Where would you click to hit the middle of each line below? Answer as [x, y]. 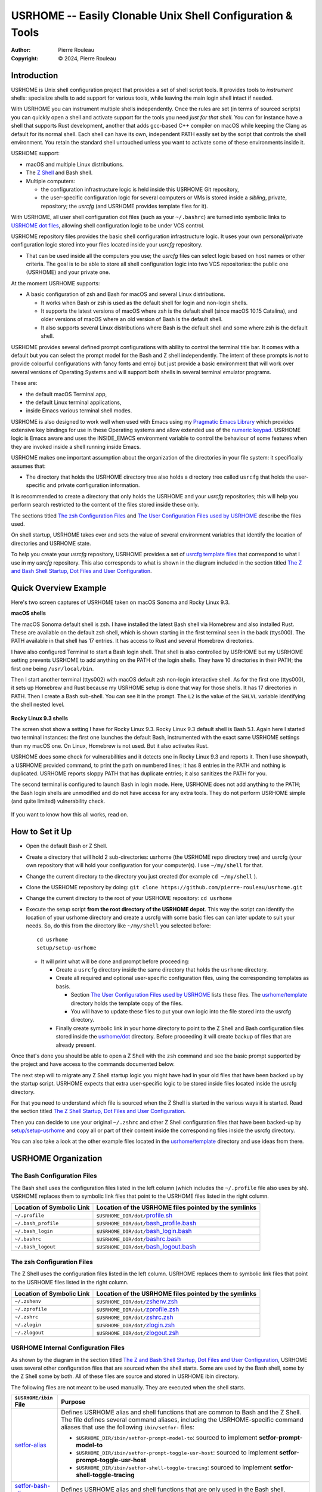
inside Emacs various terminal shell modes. [79, 411]
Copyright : [25, 58]
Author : [21, 50]
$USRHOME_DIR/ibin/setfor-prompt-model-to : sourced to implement [166, 1438]
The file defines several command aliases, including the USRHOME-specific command [182, 1420]
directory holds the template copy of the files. [127, 1003]
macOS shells [28, 613]
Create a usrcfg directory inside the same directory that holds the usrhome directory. [162, 970]
